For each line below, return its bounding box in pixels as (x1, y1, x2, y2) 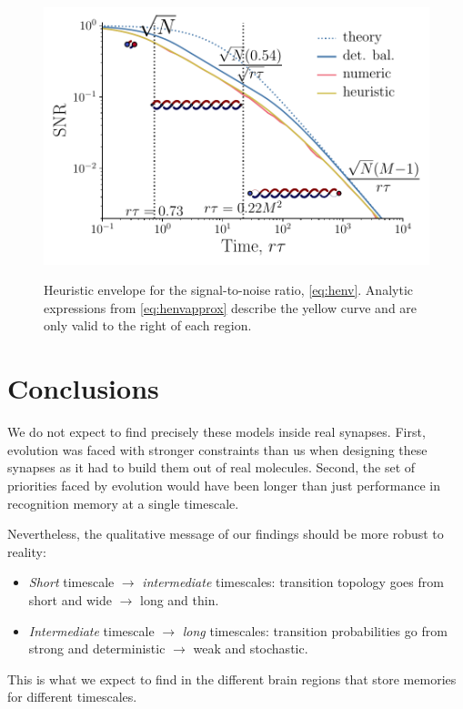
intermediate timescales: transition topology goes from (142, 572, 444, 592)
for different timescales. (7, 687, 137, 706)
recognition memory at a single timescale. (7, 493, 239, 512)
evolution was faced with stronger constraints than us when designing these (7, 440, 428, 459)
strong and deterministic (28, 639, 166, 658)
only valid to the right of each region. (44, 316, 252, 335)
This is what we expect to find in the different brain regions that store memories (7, 669, 457, 688)
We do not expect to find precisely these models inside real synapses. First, (7, 422, 426, 441)
